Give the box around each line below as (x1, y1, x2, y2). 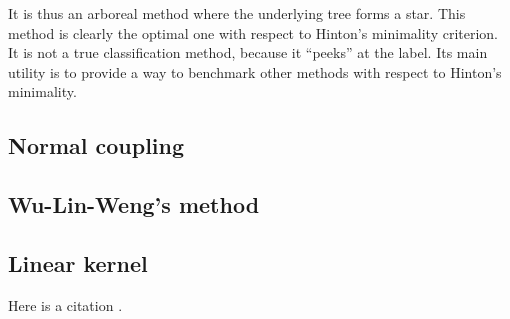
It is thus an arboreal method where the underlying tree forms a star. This (8, 3, 466, 23)
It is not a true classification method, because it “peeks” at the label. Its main (8, 42, 488, 63)
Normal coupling (8, 130, 185, 161)
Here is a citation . (8, 294, 123, 315)
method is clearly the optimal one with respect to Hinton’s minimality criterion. (8, 22, 498, 43)
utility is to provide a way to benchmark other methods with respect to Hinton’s (8, 61, 502, 82)
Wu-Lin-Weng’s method (8, 189, 260, 220)
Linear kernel (8, 247, 148, 278)
